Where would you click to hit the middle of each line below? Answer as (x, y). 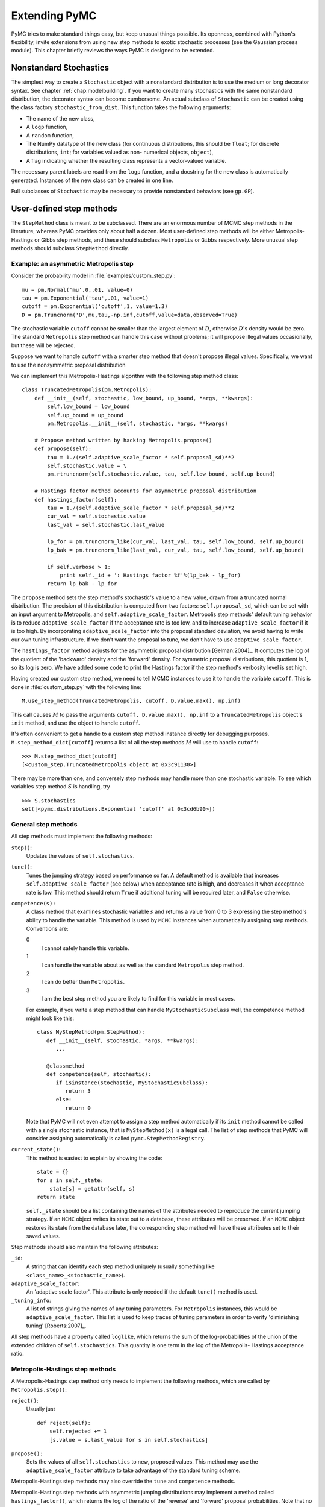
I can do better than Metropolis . (83, 982)
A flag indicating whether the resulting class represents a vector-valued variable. (126, 160)
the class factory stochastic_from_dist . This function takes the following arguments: (121, 107)
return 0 (78, 1108)
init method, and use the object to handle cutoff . (76, 723)
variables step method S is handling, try (61, 787)
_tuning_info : (31, 1300)
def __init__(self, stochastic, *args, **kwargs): (122, 1040)
